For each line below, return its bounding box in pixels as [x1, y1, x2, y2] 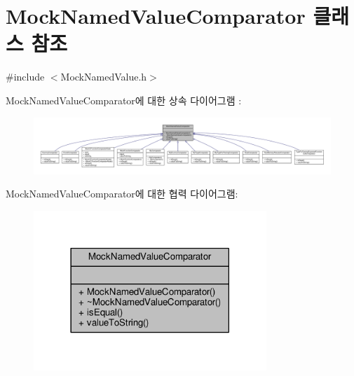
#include [6, 69, 45, 84]
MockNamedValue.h [60, 69, 147, 84]
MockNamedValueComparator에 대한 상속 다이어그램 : [6, 92, 242, 107]
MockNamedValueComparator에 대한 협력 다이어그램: [6, 186, 238, 201]
